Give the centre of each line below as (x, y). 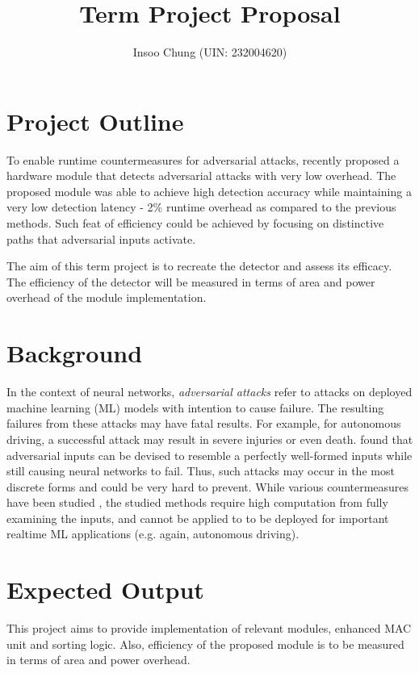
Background (75, 353)
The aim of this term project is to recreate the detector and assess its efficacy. (199, 266)
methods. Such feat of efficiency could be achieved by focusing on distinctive (195, 223)
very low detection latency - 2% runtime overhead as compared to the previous (201, 207)
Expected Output (105, 589)
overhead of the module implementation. (107, 297)
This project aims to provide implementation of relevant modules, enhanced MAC (209, 628)
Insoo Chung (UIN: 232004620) (210, 52)
